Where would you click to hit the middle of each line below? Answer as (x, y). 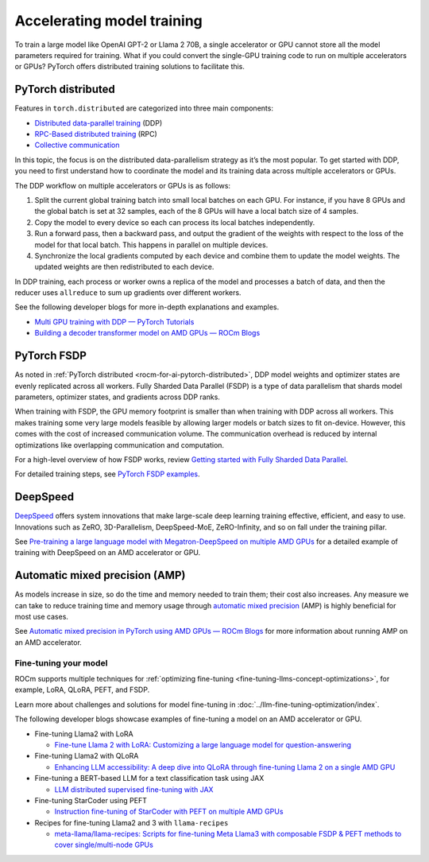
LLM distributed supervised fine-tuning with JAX (134, 789)
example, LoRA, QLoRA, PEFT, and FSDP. (82, 690)
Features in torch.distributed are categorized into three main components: (144, 108)
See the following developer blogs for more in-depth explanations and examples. (147, 307)
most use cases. (42, 617)
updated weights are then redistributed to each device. (124, 267)
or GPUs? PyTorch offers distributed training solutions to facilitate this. (130, 67)
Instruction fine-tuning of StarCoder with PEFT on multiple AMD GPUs (169, 812)
